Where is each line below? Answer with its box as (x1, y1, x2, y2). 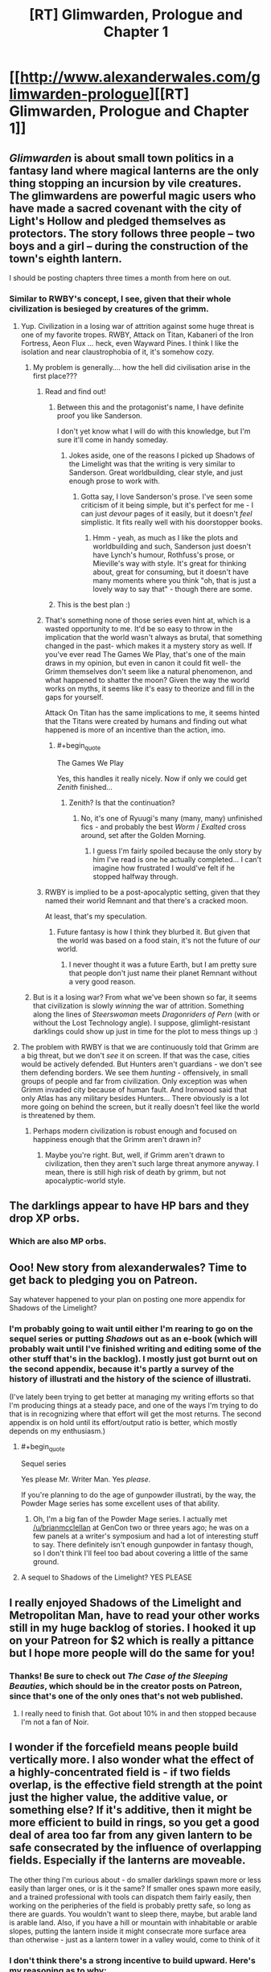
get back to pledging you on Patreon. (9, 1273, 198, 1287)
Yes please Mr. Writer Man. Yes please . (20, 1474, 151, 1485)
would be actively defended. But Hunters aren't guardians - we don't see (20, 1059, 263, 1069)
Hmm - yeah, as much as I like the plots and (92, 533, 238, 543)
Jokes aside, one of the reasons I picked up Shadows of (68, 450, 256, 460)
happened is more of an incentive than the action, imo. (44, 725, 226, 735)
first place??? (32, 372, 77, 381)
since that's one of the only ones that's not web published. (9, 1691, 244, 1702)
